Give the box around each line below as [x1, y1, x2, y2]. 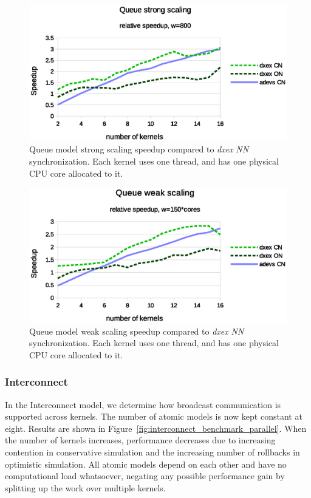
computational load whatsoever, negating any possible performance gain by [5, 469, 285, 482]
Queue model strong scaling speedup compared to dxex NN [29, 143, 249, 155]
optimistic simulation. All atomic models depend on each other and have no [5, 457, 287, 470]
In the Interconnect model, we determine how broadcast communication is [5, 398, 281, 411]
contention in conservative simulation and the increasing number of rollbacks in [5, 446, 300, 459]
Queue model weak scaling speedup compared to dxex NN [29, 324, 244, 337]
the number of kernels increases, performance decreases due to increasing [5, 434, 276, 446]
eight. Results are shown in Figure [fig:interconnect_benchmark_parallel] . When [5, 421, 307, 434]
